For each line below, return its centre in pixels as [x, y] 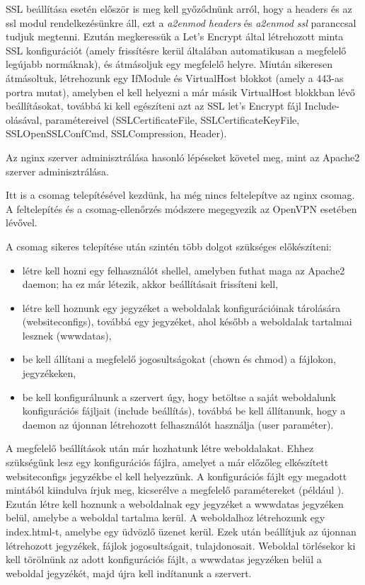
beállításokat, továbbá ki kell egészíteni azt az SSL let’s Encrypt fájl [153, 106]
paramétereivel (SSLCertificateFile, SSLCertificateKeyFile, [173, 119]
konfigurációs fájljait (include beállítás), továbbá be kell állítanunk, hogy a [184, 411]
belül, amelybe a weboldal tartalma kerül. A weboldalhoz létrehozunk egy [166, 517]
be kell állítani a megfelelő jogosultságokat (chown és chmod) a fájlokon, [179, 359]
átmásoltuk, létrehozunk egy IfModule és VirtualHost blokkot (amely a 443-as [175, 77]
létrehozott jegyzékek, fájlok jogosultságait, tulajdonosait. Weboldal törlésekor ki [181, 545]
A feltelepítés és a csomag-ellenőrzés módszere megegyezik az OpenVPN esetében [181, 208]
